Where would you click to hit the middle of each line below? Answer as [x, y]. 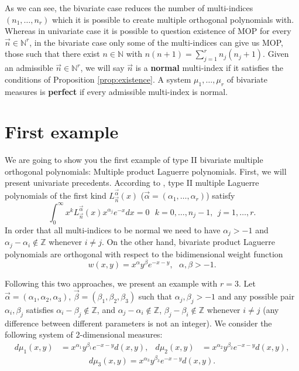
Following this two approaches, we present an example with [111, 283]
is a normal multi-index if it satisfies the [209, 68]
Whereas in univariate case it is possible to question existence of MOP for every [148, 31]
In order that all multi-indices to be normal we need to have [113, 229]
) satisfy [221, 195]
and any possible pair [256, 296]
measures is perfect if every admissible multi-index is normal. [116, 91]
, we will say [102, 68]
